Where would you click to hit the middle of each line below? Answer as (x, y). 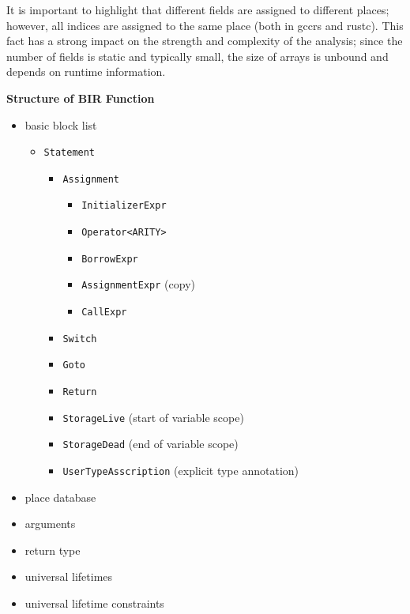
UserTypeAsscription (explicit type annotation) (181, 471)
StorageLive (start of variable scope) (153, 417)
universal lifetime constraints (94, 603)
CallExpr (104, 313)
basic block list (61, 124)
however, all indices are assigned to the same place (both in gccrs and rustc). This (205, 25)
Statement (70, 153)
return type (53, 550)
